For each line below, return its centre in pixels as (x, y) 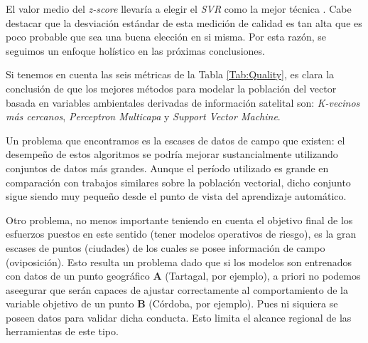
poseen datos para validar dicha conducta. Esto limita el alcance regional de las (179, 317)
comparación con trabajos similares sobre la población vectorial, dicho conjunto (178, 182)
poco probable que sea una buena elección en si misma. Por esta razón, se (166, 37)
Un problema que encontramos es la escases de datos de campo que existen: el (175, 140)
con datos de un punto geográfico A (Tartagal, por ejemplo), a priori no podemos (183, 276)
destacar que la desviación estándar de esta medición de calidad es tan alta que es (184, 22)
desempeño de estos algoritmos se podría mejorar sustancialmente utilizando (172, 154)
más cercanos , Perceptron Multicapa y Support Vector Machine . (143, 116)
